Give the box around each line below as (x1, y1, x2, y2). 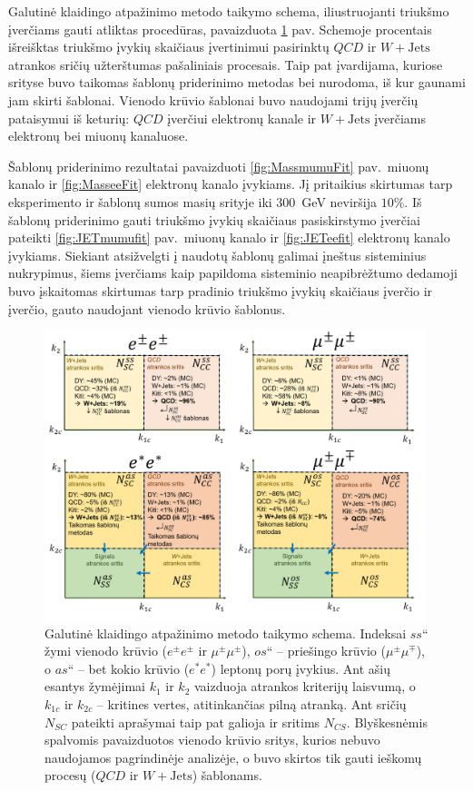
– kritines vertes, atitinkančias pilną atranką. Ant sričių (96, 694, 407, 713)
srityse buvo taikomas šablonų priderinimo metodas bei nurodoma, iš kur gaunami (8, 73, 466, 92)
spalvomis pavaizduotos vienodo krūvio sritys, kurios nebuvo (44, 730, 380, 749)
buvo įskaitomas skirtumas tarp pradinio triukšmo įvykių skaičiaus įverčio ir (8, 281, 433, 300)
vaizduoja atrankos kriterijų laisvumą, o (193, 677, 416, 696)
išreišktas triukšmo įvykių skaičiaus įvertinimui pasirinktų (8, 37, 330, 56)
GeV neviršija (301, 192, 378, 211)
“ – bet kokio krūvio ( (67, 658, 190, 677)
